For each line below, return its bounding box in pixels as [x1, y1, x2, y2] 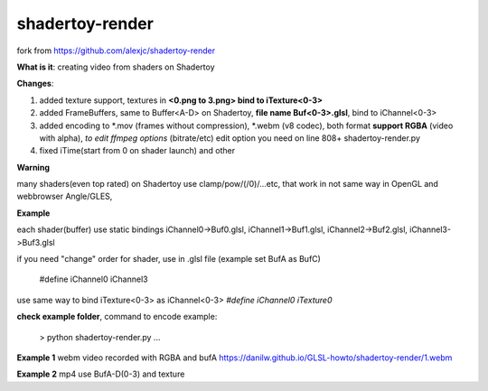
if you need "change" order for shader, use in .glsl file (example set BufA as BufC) [16, 254, 321, 265]
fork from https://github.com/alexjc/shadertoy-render [16, 45, 216, 56]
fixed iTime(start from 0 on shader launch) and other [39, 145, 235, 156]
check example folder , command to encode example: [16, 312, 218, 322]
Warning [16, 162, 50, 172]
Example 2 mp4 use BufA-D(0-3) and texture [16, 368, 185, 379]
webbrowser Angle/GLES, [16, 191, 113, 202]
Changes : [16, 78, 54, 89]
